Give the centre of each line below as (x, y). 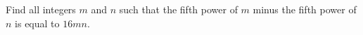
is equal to (37, 23)
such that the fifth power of (178, 9)
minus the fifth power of (305, 9)
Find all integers (41, 9)
